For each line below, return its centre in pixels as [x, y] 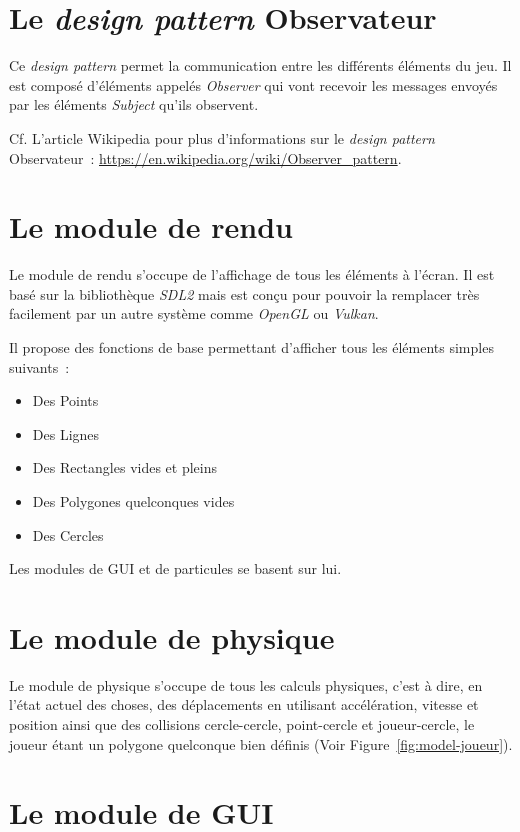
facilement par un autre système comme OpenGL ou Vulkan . [194, 313]
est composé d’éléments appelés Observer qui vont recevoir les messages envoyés [253, 84]
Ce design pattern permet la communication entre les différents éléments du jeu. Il [260, 65]
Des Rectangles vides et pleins [125, 467]
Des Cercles [68, 534]
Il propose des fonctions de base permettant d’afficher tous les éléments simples [251, 347]
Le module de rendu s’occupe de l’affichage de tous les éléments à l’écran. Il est [252, 274]
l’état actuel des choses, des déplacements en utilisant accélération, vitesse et [244, 704]
